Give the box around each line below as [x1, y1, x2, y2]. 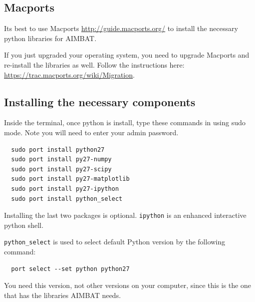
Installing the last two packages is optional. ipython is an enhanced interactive [4, 210, 246, 220]
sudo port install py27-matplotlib [11, 175, 130, 183]
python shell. [4, 219, 44, 230]
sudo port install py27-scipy [11, 165, 112, 173]
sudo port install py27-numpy [11, 156, 112, 163]
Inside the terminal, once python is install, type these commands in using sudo [4, 117, 246, 128]
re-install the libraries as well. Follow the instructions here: [4, 59, 185, 70]
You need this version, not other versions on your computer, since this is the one [4, 280, 251, 290]
